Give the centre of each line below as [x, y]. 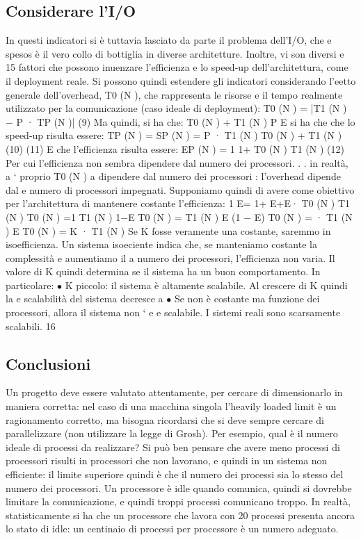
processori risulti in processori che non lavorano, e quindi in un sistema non [167, 460]
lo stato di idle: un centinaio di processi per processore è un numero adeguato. [172, 529]
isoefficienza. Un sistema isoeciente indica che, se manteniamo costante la [161, 244]
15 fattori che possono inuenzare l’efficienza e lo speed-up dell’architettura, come [177, 67]
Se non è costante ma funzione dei [247, 298]
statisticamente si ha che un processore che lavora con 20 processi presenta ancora [180, 515]
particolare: [30, 285]
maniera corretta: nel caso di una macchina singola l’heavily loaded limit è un [171, 406]
